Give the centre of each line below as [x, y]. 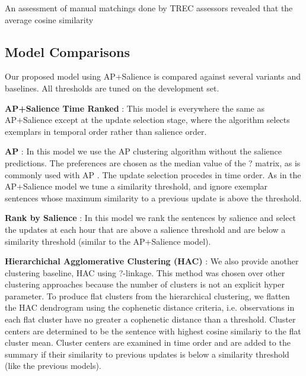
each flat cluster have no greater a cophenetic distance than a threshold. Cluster [150, 319]
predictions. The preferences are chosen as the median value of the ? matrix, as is [153, 162]
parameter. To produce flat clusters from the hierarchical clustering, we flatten [147, 296]
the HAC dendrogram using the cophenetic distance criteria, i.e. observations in [150, 307]
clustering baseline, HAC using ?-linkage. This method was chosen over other [145, 272]
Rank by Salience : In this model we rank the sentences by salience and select [151, 218]
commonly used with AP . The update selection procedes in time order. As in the [153, 174]
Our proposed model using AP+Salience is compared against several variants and [153, 76]
